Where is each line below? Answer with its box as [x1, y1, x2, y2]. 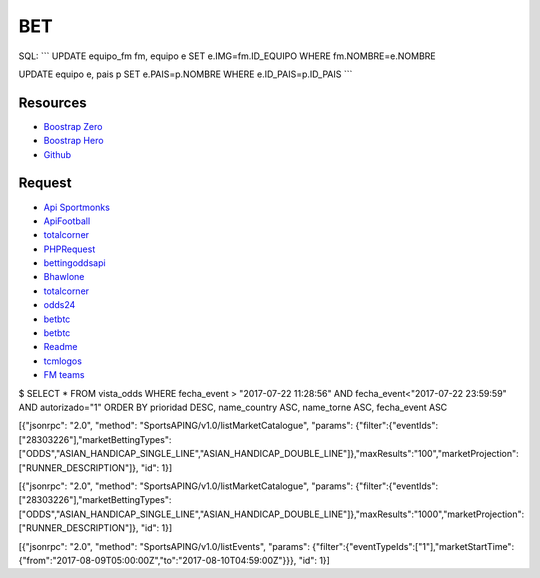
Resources [18, 94, 87, 111]
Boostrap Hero [43, 135, 104, 147]
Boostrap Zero [43, 120, 103, 132]
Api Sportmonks [43, 201, 110, 213]
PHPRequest [43, 243, 96, 255]
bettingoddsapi [43, 257, 106, 269]
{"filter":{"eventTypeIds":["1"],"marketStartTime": [311, 540, 515, 552]
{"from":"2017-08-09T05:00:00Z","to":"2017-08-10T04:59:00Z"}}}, [18, 554, 297, 566]
